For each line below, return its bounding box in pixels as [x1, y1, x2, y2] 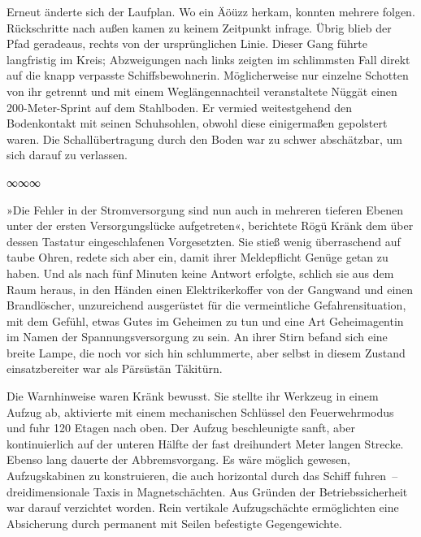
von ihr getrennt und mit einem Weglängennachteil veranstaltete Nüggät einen [7, 82, 397, 99]
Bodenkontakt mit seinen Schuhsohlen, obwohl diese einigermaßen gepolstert [7, 115, 388, 132]
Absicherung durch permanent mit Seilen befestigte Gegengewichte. [7, 514, 342, 531]
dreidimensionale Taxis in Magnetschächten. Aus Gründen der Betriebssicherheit [7, 483, 408, 500]
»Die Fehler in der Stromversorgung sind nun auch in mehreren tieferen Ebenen [7, 201, 403, 218]
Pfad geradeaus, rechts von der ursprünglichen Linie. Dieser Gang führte [7, 35, 367, 52]
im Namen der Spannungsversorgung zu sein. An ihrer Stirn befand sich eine [7, 328, 388, 345]
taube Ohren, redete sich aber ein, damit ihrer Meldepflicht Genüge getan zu [7, 249, 388, 266]
